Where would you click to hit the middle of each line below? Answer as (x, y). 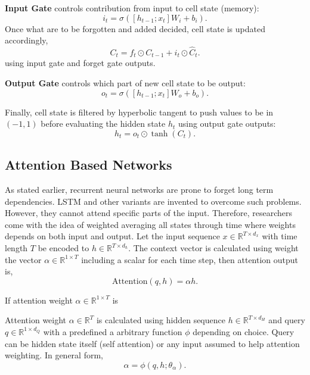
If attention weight (39, 300)
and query (287, 320)
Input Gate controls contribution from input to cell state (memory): (132, 8)
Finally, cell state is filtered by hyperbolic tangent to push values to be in (139, 112)
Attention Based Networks (89, 165)
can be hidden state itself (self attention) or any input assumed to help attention (152, 343)
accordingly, (27, 40)
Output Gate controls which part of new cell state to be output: (125, 83)
